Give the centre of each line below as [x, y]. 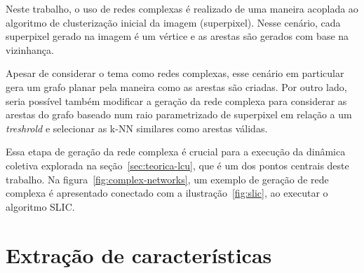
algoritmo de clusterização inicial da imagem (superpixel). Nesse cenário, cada [173, 22]
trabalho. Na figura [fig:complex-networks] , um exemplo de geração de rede [167, 179]
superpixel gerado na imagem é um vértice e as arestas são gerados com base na [177, 36]
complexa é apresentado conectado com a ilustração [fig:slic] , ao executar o [167, 193]
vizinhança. [30, 49]
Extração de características [139, 254]
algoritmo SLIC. [40, 206]
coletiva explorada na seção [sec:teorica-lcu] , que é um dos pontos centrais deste [177, 165]
